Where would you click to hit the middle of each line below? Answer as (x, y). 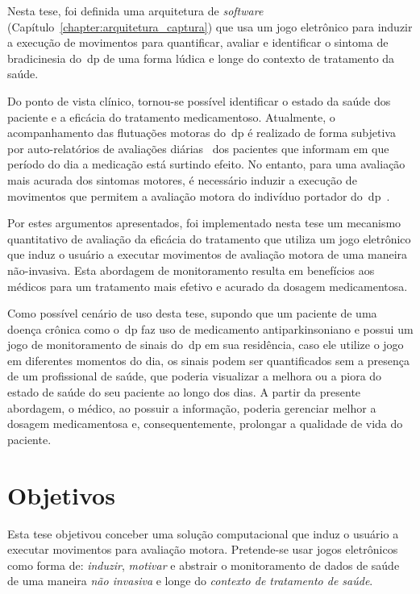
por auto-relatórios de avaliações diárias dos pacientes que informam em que (198, 148)
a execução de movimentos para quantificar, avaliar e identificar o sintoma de (198, 42)
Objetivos (61, 494)
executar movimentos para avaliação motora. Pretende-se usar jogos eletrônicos (203, 549)
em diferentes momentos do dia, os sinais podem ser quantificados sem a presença (208, 360)
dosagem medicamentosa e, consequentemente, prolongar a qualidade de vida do (205, 424)
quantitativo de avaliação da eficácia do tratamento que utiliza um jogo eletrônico (209, 238)
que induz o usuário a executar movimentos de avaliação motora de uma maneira (208, 254)
